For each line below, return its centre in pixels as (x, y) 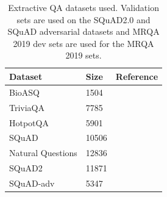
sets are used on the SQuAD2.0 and (83, 19)
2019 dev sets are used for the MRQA (83, 43)
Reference (137, 76)
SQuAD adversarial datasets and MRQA (83, 31)
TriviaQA (27, 107)
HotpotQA (29, 122)
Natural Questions (43, 153)
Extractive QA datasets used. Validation (83, 7)
